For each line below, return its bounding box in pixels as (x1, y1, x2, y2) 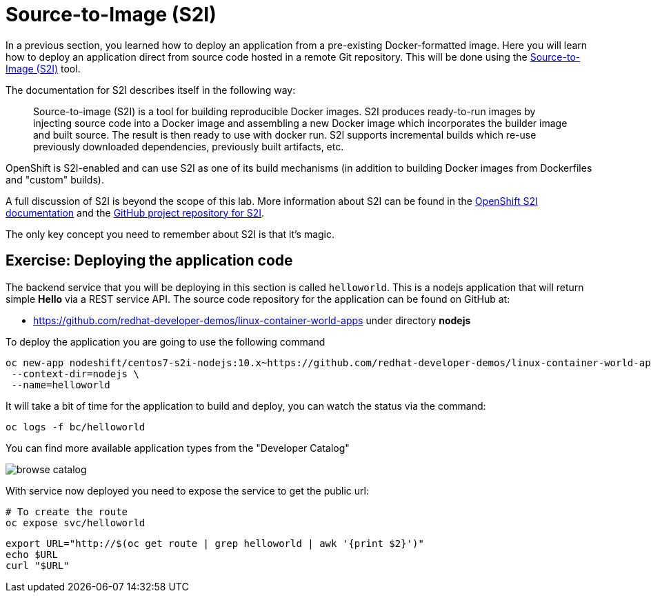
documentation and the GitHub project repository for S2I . (6, 206, 265, 219)
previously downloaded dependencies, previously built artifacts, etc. (33, 140, 344, 152)
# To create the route (6, 506, 128, 517)
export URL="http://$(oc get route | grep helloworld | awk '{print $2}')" (6, 537, 424, 549)
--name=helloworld (11, 379, 110, 390)
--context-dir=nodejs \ (11, 368, 139, 379)
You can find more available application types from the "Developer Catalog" (6, 441, 350, 454)
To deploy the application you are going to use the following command (6, 335, 325, 348)
